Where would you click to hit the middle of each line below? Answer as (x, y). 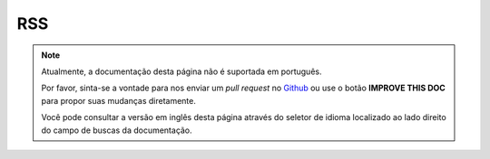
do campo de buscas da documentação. (117, 130)
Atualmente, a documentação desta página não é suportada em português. (181, 71)
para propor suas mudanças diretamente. (119, 100)
